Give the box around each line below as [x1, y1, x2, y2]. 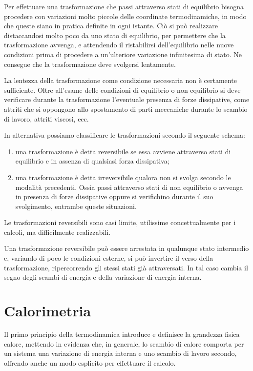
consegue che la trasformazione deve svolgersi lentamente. [4, 59, 176, 69]
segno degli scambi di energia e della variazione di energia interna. [4, 272, 202, 282]
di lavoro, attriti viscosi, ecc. [4, 113, 89, 124]
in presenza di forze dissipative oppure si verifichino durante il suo [15, 191, 213, 202]
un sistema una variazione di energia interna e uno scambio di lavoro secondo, [4, 348, 237, 358]
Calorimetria [4, 301, 91, 321]
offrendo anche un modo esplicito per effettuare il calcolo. [4, 357, 176, 368]
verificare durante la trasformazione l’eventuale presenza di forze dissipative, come [4, 94, 250, 104]
